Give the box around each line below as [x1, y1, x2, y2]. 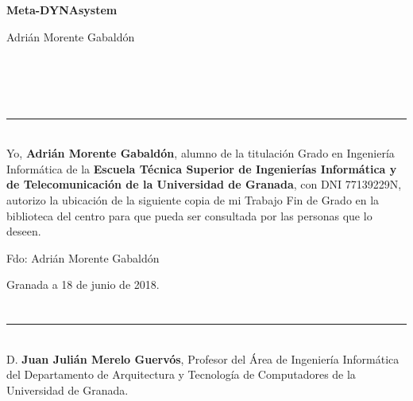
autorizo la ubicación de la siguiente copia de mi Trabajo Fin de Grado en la [6, 191, 380, 208]
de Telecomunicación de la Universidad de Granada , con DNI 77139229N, [6, 176, 402, 193]
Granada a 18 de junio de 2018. [6, 276, 160, 293]
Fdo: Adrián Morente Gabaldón [6, 249, 160, 266]
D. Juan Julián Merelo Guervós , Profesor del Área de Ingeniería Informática [6, 350, 399, 367]
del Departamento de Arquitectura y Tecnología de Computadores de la [6, 366, 356, 383]
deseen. [6, 223, 41, 239]
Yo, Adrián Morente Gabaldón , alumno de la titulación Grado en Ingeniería [6, 145, 395, 162]
